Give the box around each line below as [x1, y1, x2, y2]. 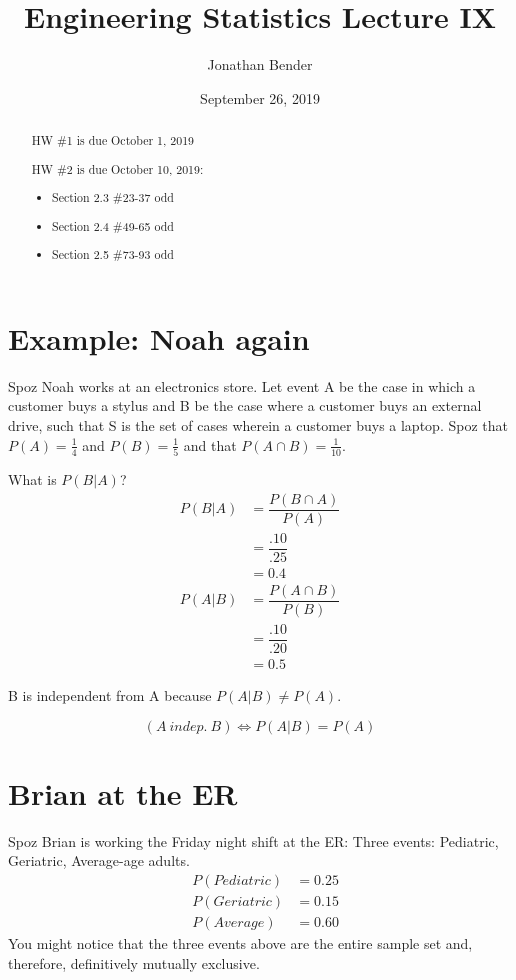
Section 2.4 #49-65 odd [52, 217, 174, 234]
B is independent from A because [8, 685, 212, 706]
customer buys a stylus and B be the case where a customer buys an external [8, 395, 482, 416]
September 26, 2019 [200, 87, 320, 108]
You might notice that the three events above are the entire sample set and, [8, 933, 473, 954]
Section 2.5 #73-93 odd [52, 246, 174, 263]
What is [8, 468, 57, 489]
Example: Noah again [8, 317, 310, 358]
